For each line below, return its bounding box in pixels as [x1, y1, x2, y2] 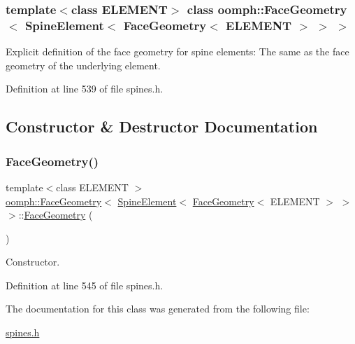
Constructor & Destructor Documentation [6, 116, 318, 137]
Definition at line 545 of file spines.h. [6, 277, 164, 292]
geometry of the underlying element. [6, 57, 161, 72]
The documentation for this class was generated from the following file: [6, 301, 310, 316]
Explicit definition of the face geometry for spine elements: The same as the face [6, 44, 349, 59]
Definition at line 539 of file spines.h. [6, 81, 164, 96]
